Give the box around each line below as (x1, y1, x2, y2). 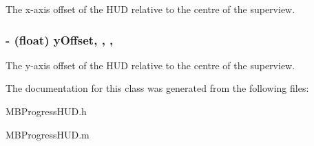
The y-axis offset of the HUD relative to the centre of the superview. (6, 58, 295, 72)
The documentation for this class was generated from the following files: (6, 81, 309, 95)
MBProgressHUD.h (6, 104, 87, 118)
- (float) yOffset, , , (6, 31, 114, 48)
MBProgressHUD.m (6, 127, 90, 141)
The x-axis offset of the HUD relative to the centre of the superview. (6, 2, 295, 16)
